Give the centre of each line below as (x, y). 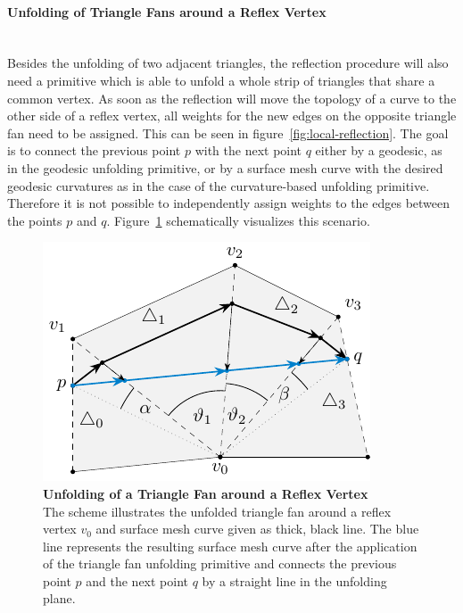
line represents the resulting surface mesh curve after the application (230, 546)
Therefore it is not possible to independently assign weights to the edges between (229, 203)
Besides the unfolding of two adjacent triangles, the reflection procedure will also (228, 63)
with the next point (248, 150)
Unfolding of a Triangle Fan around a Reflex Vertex (206, 493)
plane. (59, 598)
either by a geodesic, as (379, 150)
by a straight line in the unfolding (294, 580)
